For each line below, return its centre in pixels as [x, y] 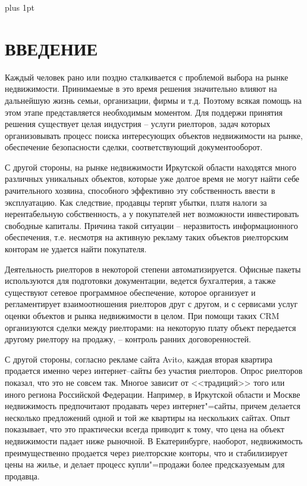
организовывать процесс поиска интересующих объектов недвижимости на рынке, [154, 135]
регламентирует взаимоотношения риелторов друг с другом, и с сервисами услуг [151, 304]
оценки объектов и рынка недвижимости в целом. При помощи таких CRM [142, 315]
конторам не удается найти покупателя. [76, 249]
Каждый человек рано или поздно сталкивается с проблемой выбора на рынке [147, 77]
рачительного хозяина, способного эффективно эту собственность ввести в [140, 191]
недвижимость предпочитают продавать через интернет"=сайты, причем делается [153, 406]
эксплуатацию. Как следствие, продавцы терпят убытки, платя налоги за [136, 202]
